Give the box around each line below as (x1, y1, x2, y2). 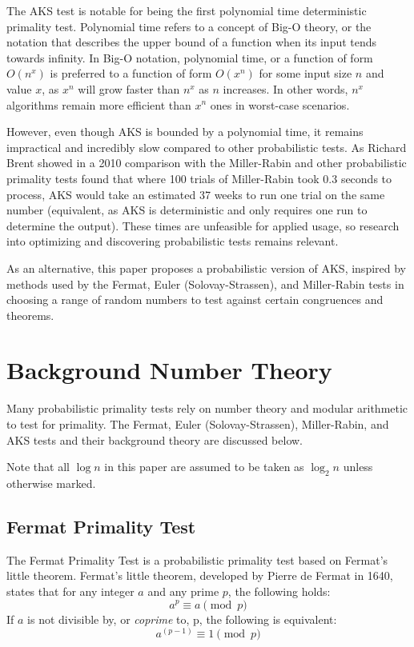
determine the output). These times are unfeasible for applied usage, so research (6, 217, 400, 234)
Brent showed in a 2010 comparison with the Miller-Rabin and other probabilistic (6, 154, 407, 171)
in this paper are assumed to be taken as (104, 458, 304, 475)
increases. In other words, (223, 80, 348, 97)
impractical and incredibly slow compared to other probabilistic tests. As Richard (6, 138, 407, 155)
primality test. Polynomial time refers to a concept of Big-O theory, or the (6, 18, 372, 34)
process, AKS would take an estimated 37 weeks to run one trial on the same (6, 186, 385, 202)
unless (343, 458, 373, 475)
